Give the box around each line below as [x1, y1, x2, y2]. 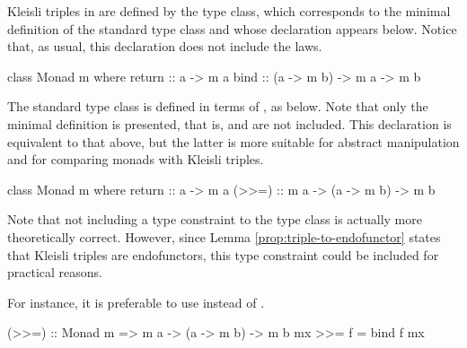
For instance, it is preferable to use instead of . [7, 292, 265, 311]
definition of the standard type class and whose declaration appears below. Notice [7, 19, 457, 38]
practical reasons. [7, 263, 103, 282]
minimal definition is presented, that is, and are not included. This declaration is [7, 114, 452, 133]
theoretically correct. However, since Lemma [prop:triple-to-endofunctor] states [7, 227, 441, 246]
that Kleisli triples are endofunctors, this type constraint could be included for [7, 245, 439, 264]
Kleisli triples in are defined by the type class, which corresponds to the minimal [7, 2, 451, 20]
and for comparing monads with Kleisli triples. [7, 150, 264, 169]
